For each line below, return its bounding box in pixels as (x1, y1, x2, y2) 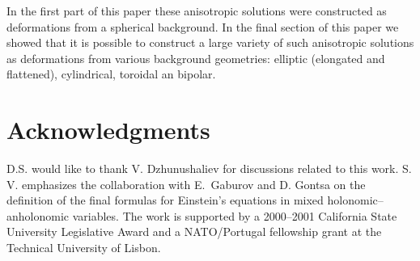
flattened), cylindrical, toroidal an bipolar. (6, 65, 216, 82)
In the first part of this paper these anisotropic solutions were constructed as (6, 2, 387, 19)
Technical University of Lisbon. (6, 239, 161, 256)
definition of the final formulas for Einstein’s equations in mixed (6, 192, 324, 208)
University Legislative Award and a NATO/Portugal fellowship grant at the (6, 223, 382, 240)
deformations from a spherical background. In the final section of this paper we (6, 18, 399, 35)
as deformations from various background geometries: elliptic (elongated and (6, 49, 385, 66)
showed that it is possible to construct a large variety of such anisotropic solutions (6, 34, 414, 51)
